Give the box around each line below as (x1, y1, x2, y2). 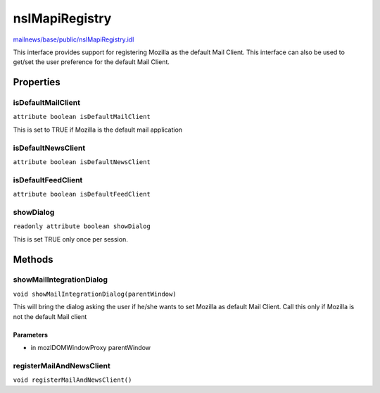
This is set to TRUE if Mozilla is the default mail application (13, 125, 183, 134)
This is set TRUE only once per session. (13, 235, 128, 243)
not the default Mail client (13, 312, 87, 320)
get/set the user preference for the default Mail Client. (13, 58, 170, 66)
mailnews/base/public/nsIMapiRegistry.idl (13, 35, 134, 44)
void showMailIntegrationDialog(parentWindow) (13, 289, 177, 298)
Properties (13, 76, 61, 88)
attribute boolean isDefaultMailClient (13, 113, 151, 121)
